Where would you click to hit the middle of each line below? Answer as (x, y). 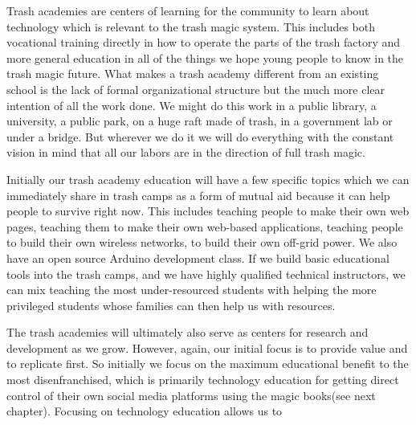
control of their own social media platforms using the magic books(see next (191, 395)
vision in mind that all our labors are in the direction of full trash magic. (186, 152)
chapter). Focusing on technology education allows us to (145, 411)
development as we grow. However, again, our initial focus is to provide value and (207, 347)
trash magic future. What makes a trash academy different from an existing (193, 74)
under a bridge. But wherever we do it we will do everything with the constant (200, 136)
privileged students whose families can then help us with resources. (171, 305)
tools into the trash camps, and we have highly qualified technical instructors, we (206, 274)
